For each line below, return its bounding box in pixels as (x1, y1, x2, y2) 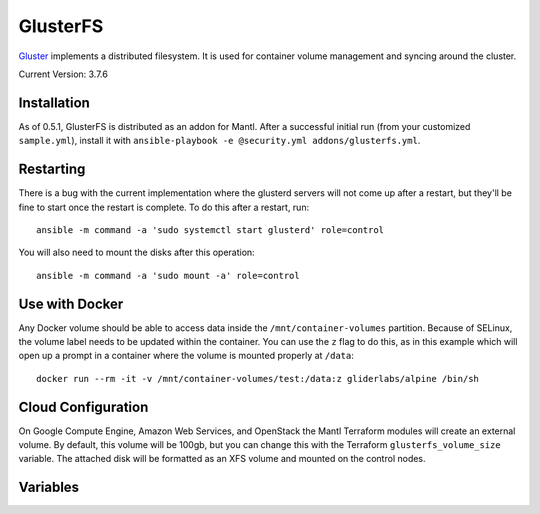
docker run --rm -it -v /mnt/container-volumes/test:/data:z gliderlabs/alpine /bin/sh (36, 373, 480, 384)
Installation (18, 94, 90, 111)
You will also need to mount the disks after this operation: (18, 246, 255, 259)
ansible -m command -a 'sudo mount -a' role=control (36, 270, 300, 281)
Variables (18, 479, 80, 496)
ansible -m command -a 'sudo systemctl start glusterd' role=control (36, 224, 385, 235)
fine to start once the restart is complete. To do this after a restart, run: (18, 201, 310, 213)
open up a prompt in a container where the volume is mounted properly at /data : (18, 350, 355, 362)
